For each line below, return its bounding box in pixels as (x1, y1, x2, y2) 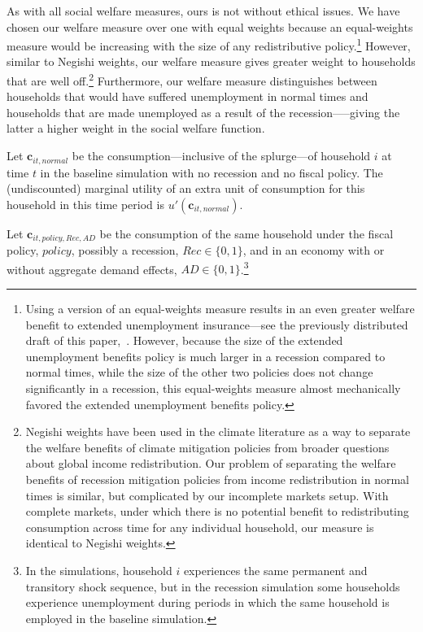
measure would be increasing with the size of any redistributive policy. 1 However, (7, 35, 411, 54)
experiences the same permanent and (183, 561, 368, 578)
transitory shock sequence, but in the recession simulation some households (25, 578, 400, 595)
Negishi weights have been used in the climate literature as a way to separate (25, 423, 411, 440)
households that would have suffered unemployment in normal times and (7, 88, 368, 105)
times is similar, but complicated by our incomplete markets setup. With (25, 486, 389, 503)
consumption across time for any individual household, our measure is (25, 518, 374, 535)
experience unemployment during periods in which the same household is (25, 594, 390, 611)
